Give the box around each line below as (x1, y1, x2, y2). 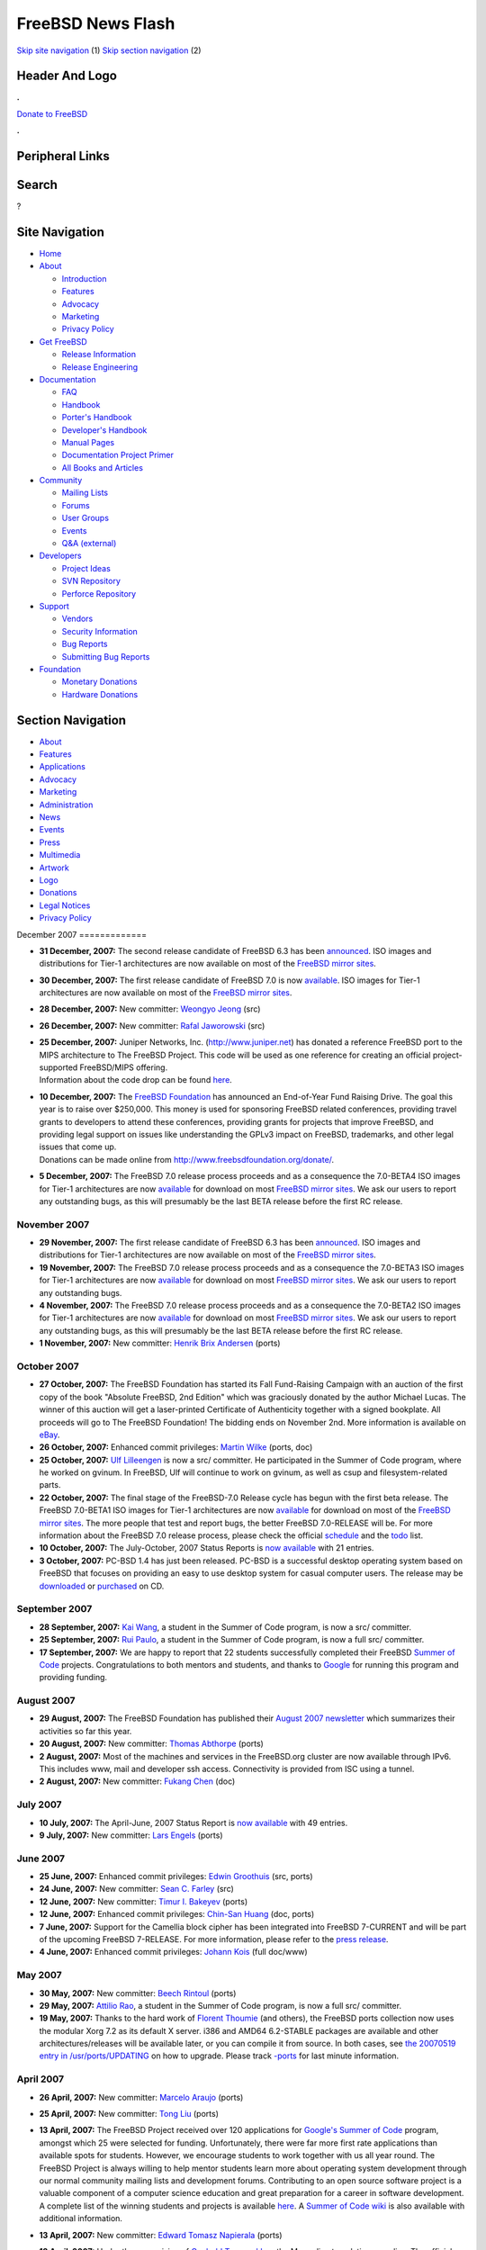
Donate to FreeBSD (16, 108, 88, 119)
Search (16, 177, 58, 193)
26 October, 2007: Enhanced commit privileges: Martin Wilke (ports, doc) (39, 1442, 313, 1453)
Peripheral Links (16, 148, 110, 164)
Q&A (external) (61, 538, 117, 549)
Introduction (61, 273, 107, 283)
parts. (39, 1480, 61, 1490)
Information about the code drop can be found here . (39, 1075, 233, 1085)
